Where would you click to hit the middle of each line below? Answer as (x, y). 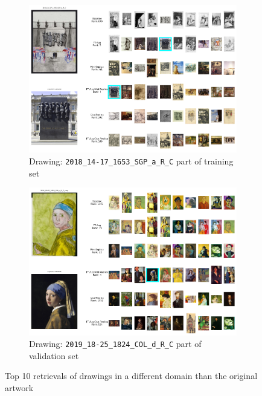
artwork (19, 387)
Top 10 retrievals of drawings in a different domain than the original (131, 376)
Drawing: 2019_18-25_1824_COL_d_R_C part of (115, 344)
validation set (54, 355)
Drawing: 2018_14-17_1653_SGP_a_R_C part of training (131, 161)
